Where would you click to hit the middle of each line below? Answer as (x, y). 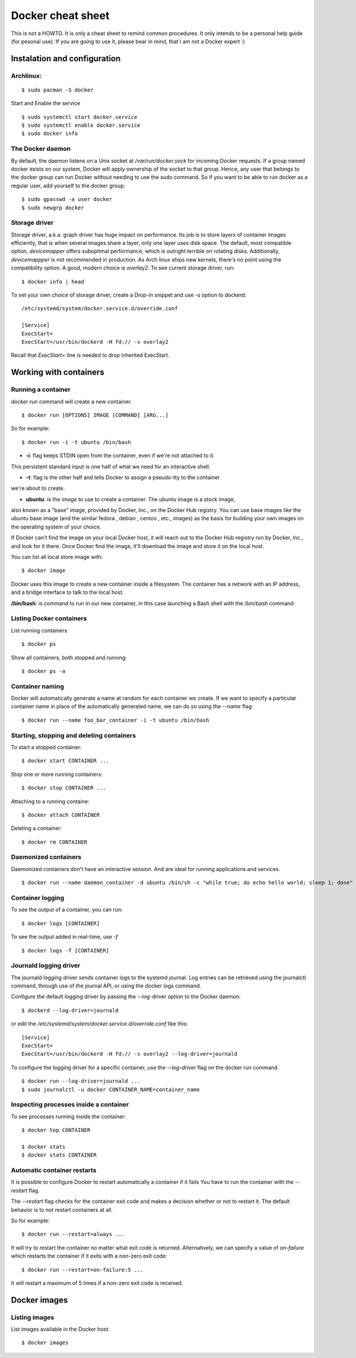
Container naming (38, 686)
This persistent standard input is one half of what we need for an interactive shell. (111, 466)
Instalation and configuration (66, 59)
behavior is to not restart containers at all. (62, 1209)
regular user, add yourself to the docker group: (68, 186)
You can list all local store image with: (57, 557)
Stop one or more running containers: (57, 774)
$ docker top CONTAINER (56, 1130)
